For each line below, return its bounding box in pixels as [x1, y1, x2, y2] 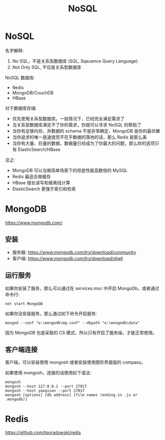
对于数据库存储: [5, 105, 37, 111]
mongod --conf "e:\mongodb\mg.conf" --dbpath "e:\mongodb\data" [5, 320, 140, 325]
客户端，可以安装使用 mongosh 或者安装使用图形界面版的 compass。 [5, 359, 146, 365]
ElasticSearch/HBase [18, 146, 61, 152]
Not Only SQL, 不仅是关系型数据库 [12, 64, 82, 70]
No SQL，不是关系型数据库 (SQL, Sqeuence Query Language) [12, 58, 138, 64]
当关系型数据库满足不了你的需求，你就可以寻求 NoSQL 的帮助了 [12, 122, 142, 128]
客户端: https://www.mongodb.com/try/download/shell [12, 255, 123, 261]
